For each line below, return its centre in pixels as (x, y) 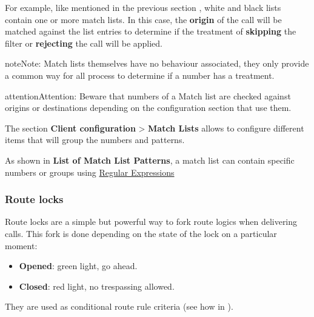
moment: (21, 245)
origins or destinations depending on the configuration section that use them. (148, 108)
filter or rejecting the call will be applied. (84, 43)
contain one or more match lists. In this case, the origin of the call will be (143, 19)
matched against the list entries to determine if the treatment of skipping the (151, 31)
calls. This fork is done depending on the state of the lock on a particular (141, 233)
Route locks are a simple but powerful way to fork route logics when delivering (151, 222)
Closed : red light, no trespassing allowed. (97, 286)
